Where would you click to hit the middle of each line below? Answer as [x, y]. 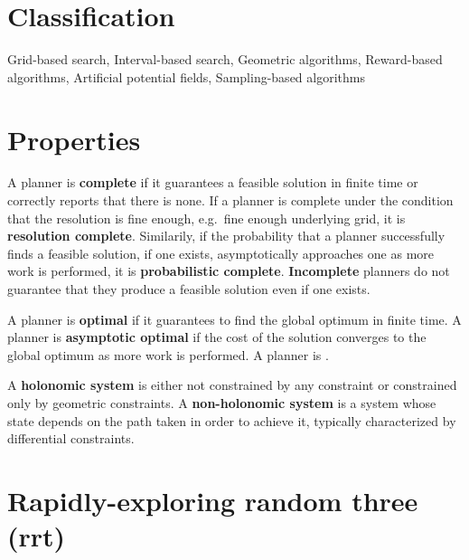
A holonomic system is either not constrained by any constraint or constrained [232, 385]
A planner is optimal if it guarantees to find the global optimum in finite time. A [234, 319]
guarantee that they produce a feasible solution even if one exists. [189, 289]
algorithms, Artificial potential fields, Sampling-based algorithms [186, 76]
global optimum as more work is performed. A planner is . [168, 354]
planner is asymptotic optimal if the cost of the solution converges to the [217, 337]
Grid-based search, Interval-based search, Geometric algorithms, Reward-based [225, 59]
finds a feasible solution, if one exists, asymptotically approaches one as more [221, 253]
